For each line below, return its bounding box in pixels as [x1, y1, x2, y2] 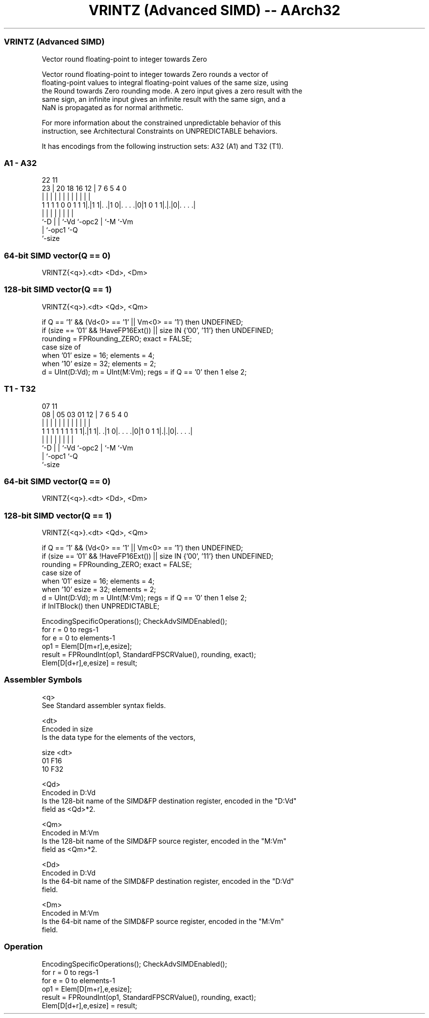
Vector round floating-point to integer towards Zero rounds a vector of [42, 70, 268, 78]
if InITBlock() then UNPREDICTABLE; [42, 602, 160, 610]
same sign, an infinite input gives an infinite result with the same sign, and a [42, 95, 286, 103]
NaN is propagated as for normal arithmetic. [42, 103, 184, 112]
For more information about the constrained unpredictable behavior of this [42, 118, 281, 127]
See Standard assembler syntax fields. [42, 701, 166, 710]
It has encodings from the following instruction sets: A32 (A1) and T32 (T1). [42, 142, 284, 150]
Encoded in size [42, 724, 93, 733]
